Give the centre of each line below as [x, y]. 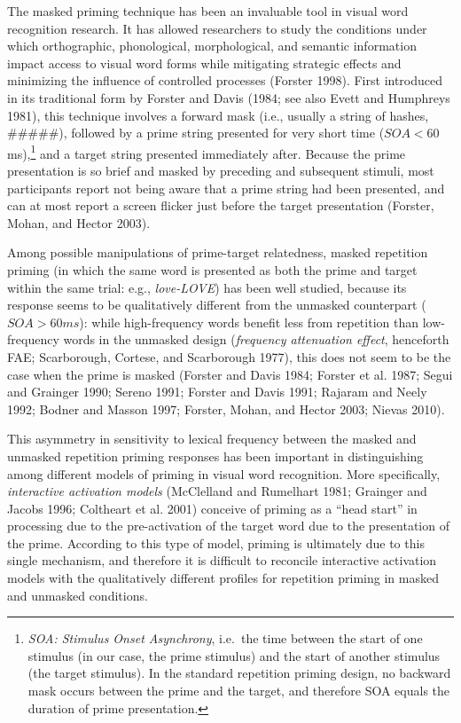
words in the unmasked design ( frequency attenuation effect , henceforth [256, 339]
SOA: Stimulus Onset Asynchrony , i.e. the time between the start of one [225, 638]
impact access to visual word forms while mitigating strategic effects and [204, 63]
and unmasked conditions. [78, 595]
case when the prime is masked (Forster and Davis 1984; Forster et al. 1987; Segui [230, 374]
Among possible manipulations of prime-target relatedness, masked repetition [218, 252]
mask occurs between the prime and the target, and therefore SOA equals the [239, 691]
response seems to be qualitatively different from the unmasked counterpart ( [217, 305]
